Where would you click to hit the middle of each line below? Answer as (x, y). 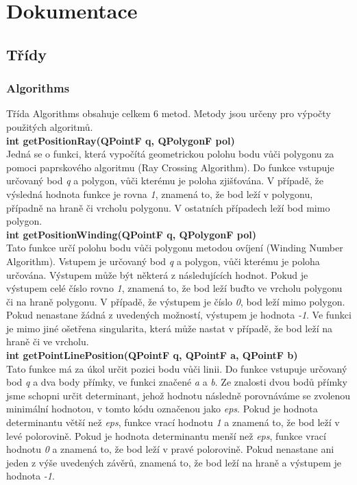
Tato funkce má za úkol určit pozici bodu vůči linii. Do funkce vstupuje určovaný (177, 368)
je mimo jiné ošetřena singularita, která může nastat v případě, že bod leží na (169, 328)
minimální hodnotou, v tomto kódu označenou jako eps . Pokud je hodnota (162, 409)
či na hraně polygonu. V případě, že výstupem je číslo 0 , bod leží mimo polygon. (176, 301)
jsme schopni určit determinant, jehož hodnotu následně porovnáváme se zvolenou (178, 395)
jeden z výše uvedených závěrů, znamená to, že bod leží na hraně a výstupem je (174, 462)
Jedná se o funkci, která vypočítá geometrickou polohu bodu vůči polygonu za (170, 154)
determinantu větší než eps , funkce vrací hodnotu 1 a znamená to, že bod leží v (173, 422)
